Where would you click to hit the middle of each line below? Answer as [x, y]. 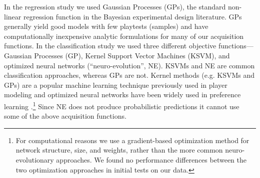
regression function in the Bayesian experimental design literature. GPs [132, 16]
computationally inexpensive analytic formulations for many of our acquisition [124, 36]
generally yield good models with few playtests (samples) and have [106, 26]
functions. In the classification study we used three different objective [110, 46]
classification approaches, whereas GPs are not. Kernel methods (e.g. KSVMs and [129, 75]
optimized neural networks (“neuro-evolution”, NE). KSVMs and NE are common [129, 65]
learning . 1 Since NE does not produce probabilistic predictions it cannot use [122, 105]
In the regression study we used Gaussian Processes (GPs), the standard [115, 6]
